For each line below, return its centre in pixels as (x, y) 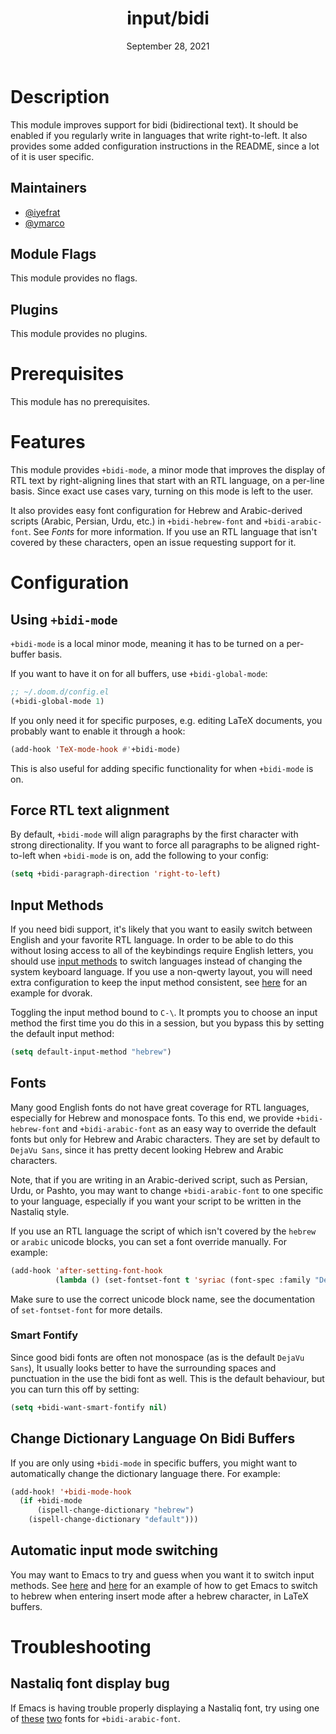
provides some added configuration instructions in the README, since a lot (165, 146)
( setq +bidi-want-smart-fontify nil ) (89, 1407)
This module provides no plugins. (79, 334)
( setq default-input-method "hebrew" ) (91, 1052)
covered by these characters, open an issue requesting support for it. (153, 542)
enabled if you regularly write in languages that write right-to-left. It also (159, 135)
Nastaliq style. (40, 1211)
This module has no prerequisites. (80, 402)
